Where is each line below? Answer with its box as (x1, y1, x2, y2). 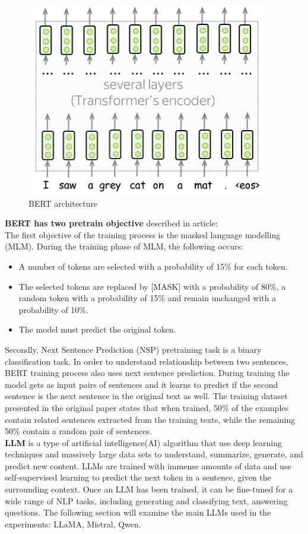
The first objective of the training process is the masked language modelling (5, 228, 281, 241)
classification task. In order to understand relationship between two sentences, (5, 355, 288, 367)
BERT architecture (28, 197, 98, 209)
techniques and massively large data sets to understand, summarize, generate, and (5, 448, 303, 460)
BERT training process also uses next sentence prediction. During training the (5, 366, 290, 379)
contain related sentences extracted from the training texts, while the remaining (5, 413, 296, 425)
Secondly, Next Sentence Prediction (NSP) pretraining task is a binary (5, 343, 262, 355)
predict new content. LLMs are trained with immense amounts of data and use (5, 459, 291, 472)
